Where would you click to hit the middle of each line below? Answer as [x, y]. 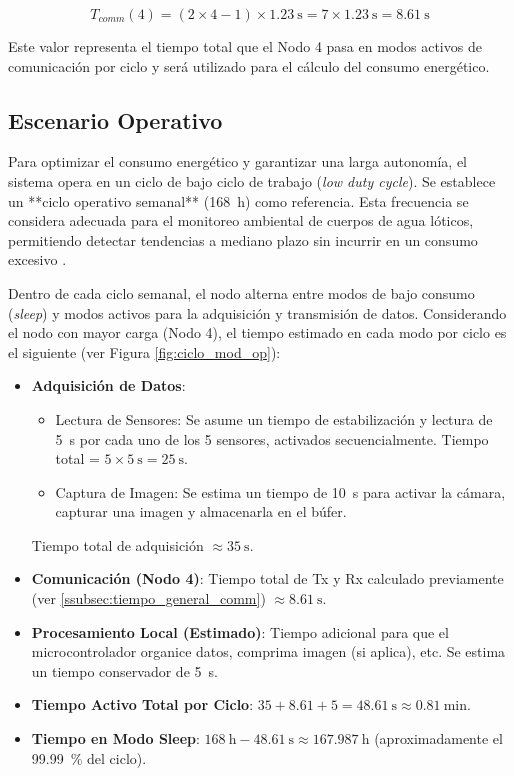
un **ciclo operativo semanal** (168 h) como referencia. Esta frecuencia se [238, 200]
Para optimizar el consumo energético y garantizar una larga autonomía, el [238, 161]
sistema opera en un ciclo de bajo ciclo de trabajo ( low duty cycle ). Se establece [252, 180]
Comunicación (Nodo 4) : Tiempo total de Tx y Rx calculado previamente [267, 578]
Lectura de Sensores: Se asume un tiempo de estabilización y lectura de [274, 418]
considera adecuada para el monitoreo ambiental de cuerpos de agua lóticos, [241, 220]
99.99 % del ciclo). [89, 757]
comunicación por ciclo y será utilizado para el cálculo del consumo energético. [249, 65]
